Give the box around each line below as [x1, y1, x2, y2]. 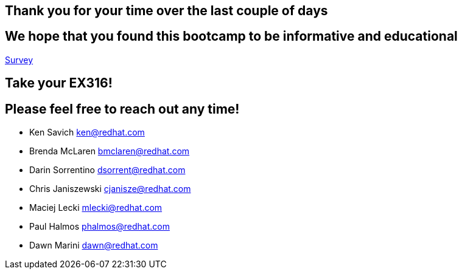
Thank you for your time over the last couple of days [5, 3, 328, 18]
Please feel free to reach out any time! [5, 101, 240, 117]
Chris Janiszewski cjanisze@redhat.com [29, 183, 191, 194]
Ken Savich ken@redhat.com [29, 127, 145, 138]
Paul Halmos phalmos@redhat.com [29, 221, 170, 232]
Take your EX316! [5, 75, 113, 91]
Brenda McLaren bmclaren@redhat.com [29, 146, 190, 157]
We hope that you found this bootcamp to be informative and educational [5, 29, 458, 44]
